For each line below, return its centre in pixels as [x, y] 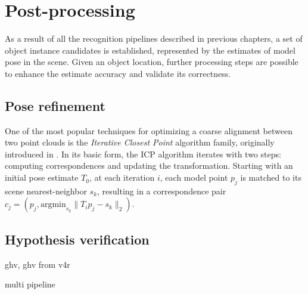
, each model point [194, 177]
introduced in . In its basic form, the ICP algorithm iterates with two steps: [143, 154]
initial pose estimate [42, 177]
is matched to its [271, 177]
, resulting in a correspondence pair [162, 191]
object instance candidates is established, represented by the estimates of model [150, 50]
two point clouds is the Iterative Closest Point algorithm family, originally [140, 142]
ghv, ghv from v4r [38, 264]
